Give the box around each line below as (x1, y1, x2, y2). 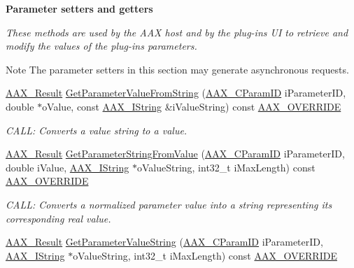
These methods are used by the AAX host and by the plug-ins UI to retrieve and (6, 24, 348, 39)
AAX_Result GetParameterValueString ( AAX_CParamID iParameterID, (6, 234, 323, 249)
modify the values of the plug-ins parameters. (6, 38, 197, 53)
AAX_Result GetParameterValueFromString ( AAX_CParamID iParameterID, (6, 85, 346, 100)
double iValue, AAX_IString (6, 160, 129, 174)
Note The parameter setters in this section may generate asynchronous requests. (6, 62, 349, 76)
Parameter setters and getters (6, 1, 153, 15)
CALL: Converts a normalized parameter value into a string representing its (6, 197, 332, 211)
